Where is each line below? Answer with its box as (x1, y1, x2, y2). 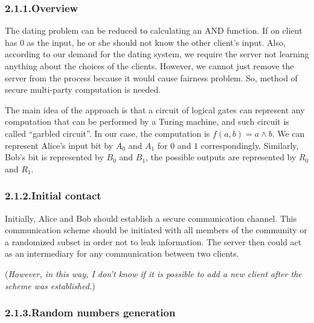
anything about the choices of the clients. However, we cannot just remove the (5, 60, 294, 72)
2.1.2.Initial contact (5, 188, 101, 203)
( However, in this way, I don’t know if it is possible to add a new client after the (5, 267, 302, 280)
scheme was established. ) (5, 279, 95, 292)
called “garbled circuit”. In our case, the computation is (5, 127, 210, 139)
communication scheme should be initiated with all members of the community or (5, 224, 307, 236)
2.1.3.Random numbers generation (5, 305, 176, 320)
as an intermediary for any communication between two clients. (5, 247, 239, 260)
